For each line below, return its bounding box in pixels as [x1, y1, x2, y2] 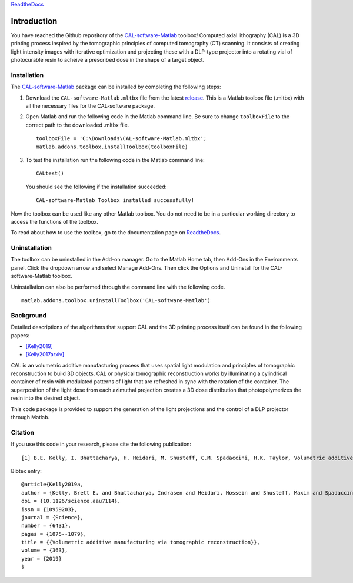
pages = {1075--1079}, [21, 531, 87, 537]
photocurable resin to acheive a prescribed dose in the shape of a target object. [11, 57, 205, 64]
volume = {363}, [21, 547, 68, 554]
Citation [11, 428, 35, 436]
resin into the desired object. [11, 395, 81, 402]
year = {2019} [21, 555, 62, 562]
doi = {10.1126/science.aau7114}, [21, 498, 121, 505]
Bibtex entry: [11, 467, 42, 474]
